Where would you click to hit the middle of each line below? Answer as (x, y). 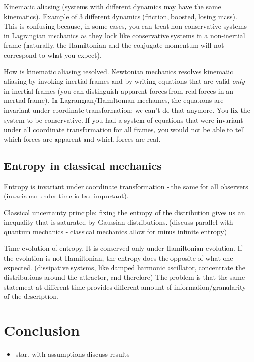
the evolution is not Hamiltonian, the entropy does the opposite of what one (119, 258)
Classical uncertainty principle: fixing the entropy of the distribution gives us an (125, 212)
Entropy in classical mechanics (83, 165)
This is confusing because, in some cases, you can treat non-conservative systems (125, 26)
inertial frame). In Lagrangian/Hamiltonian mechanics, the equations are (114, 100)
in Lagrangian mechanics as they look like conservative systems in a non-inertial (125, 35)
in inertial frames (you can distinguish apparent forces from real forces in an (119, 90)
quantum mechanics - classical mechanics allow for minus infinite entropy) (115, 231)
